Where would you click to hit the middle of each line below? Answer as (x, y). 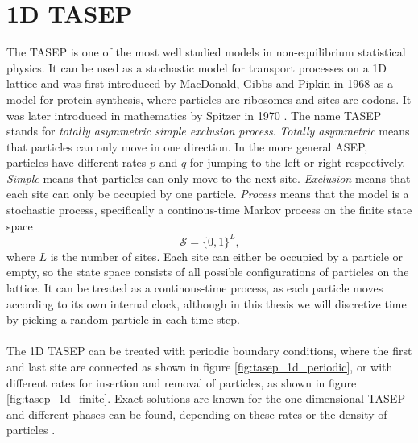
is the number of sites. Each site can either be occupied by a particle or (227, 256)
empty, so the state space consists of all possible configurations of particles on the (208, 272)
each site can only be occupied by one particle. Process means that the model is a (208, 194)
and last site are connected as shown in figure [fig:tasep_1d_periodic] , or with (200, 366)
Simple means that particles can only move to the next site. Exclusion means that (209, 178)
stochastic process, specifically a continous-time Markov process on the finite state (209, 210)
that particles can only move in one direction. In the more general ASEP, (187, 146)
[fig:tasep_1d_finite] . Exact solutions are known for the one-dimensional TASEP (206, 398)
